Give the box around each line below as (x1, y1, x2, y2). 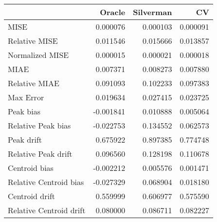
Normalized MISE (8, 49, 69, 60)
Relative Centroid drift (8, 204, 86, 216)
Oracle (100, 6, 126, 18)
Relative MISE (8, 35, 58, 46)
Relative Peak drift (8, 148, 72, 159)
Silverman (133, 6, 172, 18)
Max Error (8, 92, 44, 103)
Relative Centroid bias (8, 176, 84, 187)
